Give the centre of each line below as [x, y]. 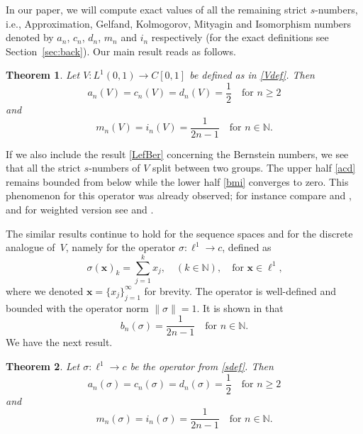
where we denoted [45, 290]
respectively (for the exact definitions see [240, 37]
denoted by [30, 37]
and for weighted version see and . [80, 210]
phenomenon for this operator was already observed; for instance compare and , [179, 195]
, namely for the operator [121, 247]
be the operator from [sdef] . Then [202, 366]
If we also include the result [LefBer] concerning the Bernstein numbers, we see [177, 154]
